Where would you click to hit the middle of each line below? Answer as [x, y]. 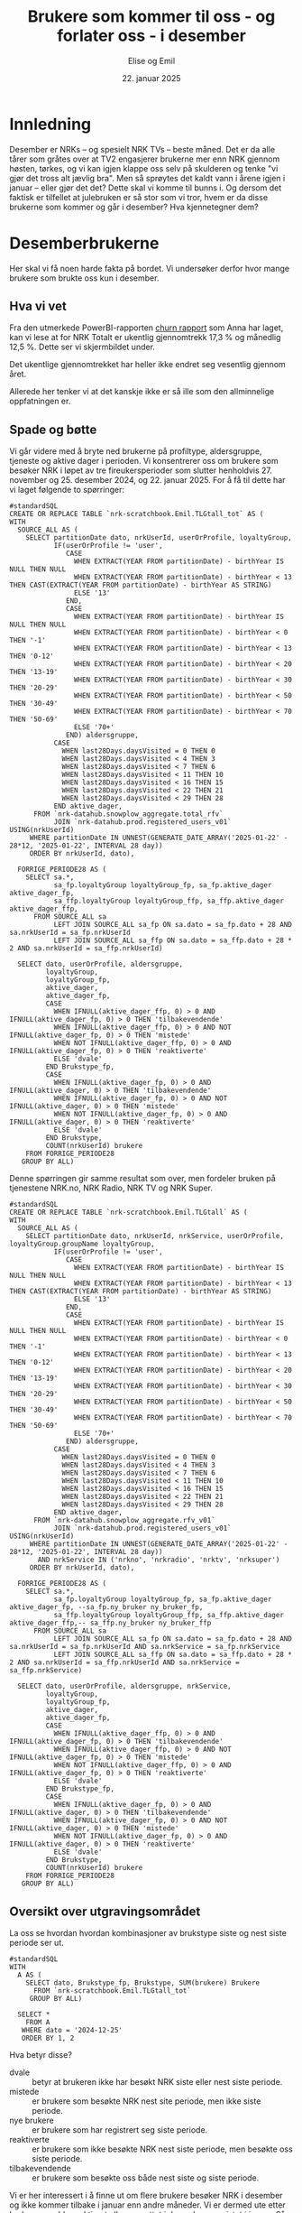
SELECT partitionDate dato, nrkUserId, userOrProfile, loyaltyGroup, [159, 538]
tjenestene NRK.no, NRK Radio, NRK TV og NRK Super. [111, 1188]
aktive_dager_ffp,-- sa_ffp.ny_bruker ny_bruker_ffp [110, 1623]
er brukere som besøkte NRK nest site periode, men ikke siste [146, 2101]
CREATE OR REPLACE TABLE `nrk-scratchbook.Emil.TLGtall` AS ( [128, 1213]
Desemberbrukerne [84, 243]
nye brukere [32, 2120]
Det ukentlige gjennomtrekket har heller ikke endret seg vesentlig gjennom [147, 365]
